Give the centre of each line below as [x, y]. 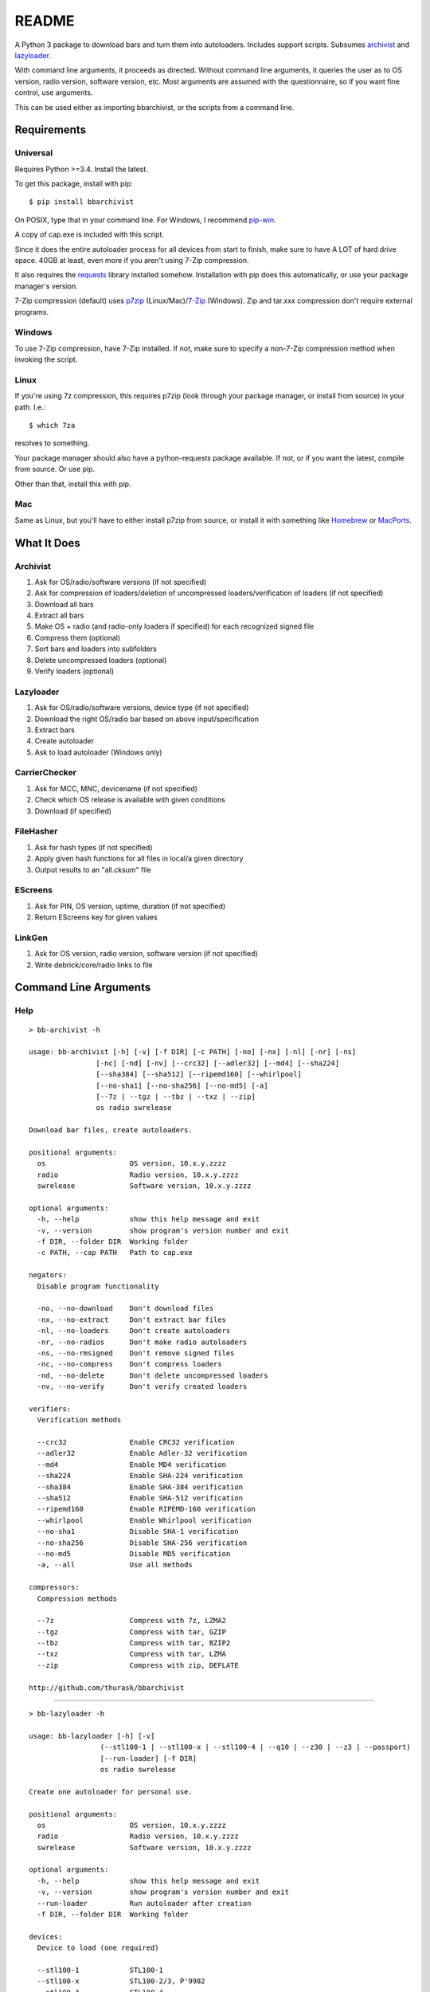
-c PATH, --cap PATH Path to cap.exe [115, 1253]
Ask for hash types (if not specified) [94, 847]
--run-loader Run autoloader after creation [144, 1903]
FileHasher [36, 831]
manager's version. [47, 286]
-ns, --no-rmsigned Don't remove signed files [136, 1353]
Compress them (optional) [78, 637]
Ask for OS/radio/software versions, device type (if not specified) [142, 708]
